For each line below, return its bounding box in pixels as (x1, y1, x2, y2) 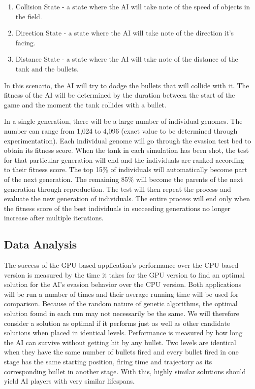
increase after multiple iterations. (4, 212, 104, 223)
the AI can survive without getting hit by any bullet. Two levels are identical (4, 337, 236, 347)
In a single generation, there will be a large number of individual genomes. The (4, 116, 243, 126)
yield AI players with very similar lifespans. (4, 376, 135, 386)
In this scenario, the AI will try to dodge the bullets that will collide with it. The (4, 80, 249, 90)
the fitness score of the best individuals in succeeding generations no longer (4, 203, 230, 213)
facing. (15, 37, 35, 47)
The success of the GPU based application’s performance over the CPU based (4, 260, 239, 270)
